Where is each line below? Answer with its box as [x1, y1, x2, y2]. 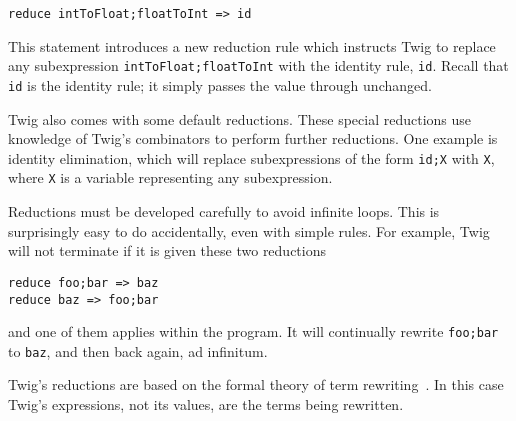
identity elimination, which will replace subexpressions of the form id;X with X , [8, 147, 495, 168]
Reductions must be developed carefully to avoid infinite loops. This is [8, 201, 440, 222]
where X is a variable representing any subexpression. [8, 167, 333, 188]
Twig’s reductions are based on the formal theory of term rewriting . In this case [8, 374, 504, 395]
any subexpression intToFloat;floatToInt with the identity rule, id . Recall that [8, 55, 509, 76]
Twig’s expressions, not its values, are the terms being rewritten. [8, 394, 404, 415]
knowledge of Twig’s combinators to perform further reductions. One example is [8, 128, 498, 149]
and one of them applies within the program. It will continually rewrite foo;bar [8, 321, 499, 342]
